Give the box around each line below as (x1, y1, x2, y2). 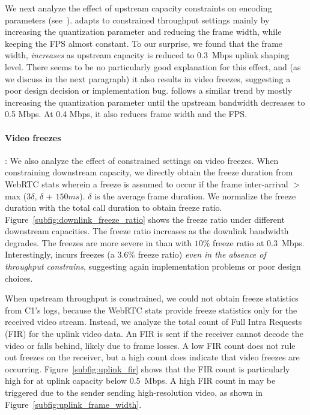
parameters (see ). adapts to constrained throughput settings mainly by (5, 13, 270, 26)
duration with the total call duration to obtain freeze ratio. (5, 201, 222, 214)
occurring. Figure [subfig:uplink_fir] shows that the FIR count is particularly (5, 362, 290, 375)
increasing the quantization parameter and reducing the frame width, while (5, 25, 282, 38)
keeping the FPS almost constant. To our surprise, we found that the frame (5, 37, 283, 49)
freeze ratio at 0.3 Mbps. (213, 236, 305, 249)
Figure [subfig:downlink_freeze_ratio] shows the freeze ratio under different (5, 213, 285, 225)
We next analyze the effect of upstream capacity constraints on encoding (5, 2, 272, 14)
